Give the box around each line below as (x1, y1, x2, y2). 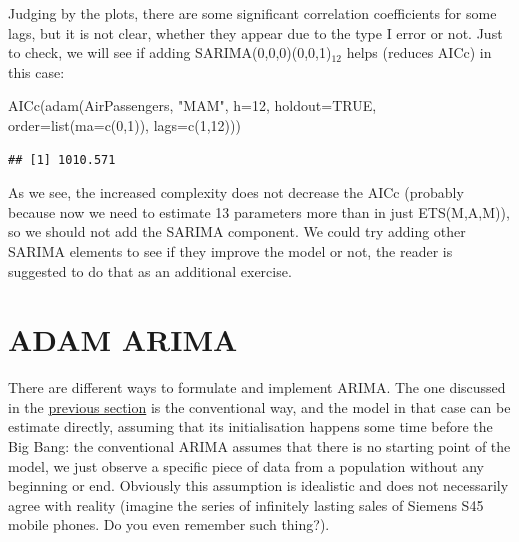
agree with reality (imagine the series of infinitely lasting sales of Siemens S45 (8, 494, 484, 515)
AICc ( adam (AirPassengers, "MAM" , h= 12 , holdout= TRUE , (8, 95, 377, 116)
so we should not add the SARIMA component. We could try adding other (8, 221, 466, 242)
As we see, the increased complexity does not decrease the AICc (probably (8, 182, 464, 203)
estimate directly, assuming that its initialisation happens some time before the (8, 416, 493, 437)
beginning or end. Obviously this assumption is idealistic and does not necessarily (8, 475, 509, 496)
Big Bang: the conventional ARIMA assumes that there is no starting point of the (8, 436, 511, 457)
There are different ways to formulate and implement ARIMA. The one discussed (8, 377, 506, 398)
